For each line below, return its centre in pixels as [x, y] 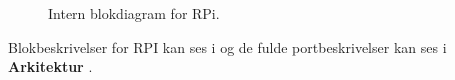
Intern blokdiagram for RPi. [134, 13]
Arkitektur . [50, 66]
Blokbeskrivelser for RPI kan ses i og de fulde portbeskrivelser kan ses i [227, 46]
